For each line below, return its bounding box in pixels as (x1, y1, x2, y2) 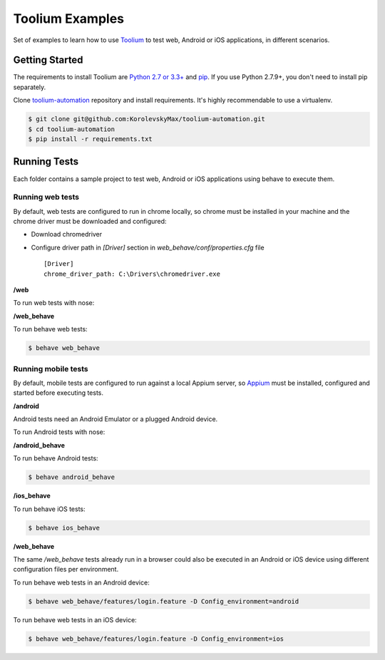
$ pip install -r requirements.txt (28, 135, 153, 143)
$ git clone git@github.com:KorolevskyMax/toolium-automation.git (28, 115, 265, 123)
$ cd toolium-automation (28, 125, 115, 133)
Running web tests (13, 192, 80, 202)
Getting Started (13, 54, 83, 66)
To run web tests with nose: (13, 299, 95, 307)
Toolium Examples (13, 11, 125, 26)
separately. (13, 83, 46, 91)
